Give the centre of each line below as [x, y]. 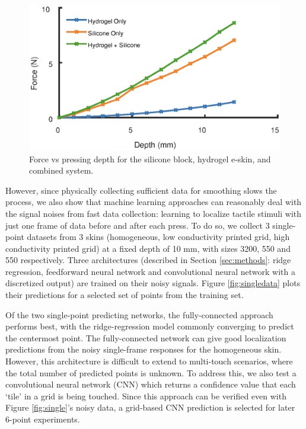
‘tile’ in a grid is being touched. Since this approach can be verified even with [146, 396]
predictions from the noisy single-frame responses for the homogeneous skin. [144, 349]
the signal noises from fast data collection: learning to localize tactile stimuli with [153, 213]
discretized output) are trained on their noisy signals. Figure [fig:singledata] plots [153, 283]
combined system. [61, 170]
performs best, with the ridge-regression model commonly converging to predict [150, 326]
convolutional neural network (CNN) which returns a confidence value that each [151, 384]
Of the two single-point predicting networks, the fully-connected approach [139, 314]
